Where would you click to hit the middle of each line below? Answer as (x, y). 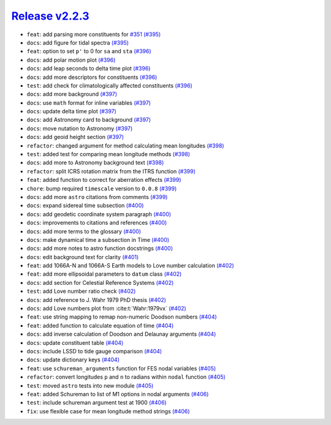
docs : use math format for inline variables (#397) (89, 103)
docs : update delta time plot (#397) (71, 111)
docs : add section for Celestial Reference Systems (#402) (100, 282)
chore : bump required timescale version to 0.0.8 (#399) (102, 188)
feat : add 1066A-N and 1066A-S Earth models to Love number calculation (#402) (130, 266)
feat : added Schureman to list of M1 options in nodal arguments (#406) (118, 394)
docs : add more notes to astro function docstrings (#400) (100, 249)
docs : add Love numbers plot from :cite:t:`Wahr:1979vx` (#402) (106, 309)
